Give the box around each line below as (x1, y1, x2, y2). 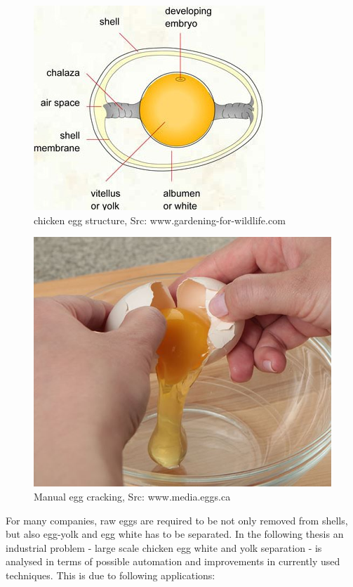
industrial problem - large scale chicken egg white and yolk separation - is (6, 540, 322, 555)
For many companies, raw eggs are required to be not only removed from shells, (6, 512, 348, 527)
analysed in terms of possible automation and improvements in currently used (6, 554, 340, 569)
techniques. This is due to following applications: (6, 568, 215, 582)
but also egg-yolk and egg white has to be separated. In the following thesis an (6, 527, 344, 541)
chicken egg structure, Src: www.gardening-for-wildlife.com (34, 212, 286, 227)
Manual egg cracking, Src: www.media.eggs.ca (34, 489, 231, 504)
